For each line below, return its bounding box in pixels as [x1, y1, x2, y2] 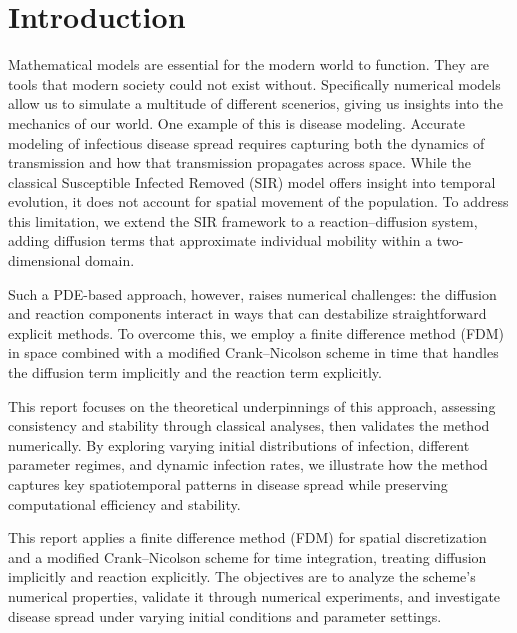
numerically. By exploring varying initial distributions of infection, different [8, 434, 470, 455]
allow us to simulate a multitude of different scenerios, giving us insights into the [8, 93, 503, 114]
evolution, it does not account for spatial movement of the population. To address [8, 191, 509, 212]
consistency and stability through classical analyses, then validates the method [8, 415, 490, 436]
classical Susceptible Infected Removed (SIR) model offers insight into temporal [8, 171, 496, 192]
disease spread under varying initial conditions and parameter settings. [8, 605, 442, 626]
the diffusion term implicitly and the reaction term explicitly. [8, 362, 382, 383]
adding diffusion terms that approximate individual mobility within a [8, 230, 433, 251]
